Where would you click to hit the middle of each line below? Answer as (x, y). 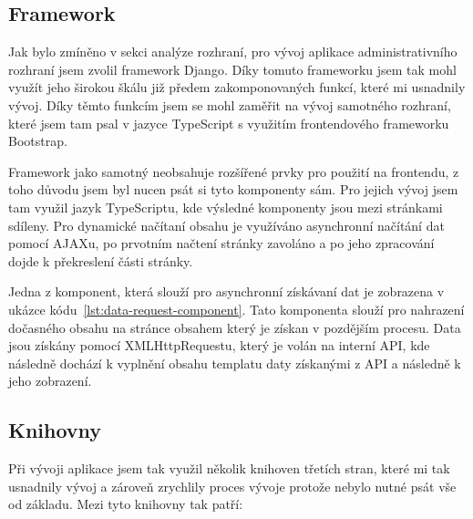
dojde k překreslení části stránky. (101, 260)
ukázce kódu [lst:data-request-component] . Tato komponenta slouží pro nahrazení (236, 309)
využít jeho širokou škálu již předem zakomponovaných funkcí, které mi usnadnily (237, 87)
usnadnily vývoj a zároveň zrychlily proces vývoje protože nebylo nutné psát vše (232, 486)
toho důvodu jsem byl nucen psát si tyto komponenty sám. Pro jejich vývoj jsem (233, 189)
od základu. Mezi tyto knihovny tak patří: (126, 504)
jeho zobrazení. (50, 381)
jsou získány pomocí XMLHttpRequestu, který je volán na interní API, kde (219, 345)
